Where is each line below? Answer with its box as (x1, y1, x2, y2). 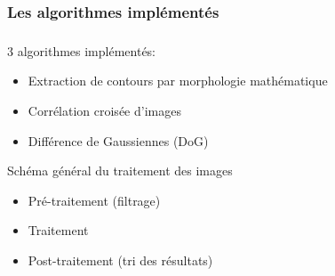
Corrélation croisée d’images (28, 101, 181, 119)
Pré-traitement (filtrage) (28, 191, 161, 209)
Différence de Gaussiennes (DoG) (28, 131, 209, 150)
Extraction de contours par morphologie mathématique (28, 71, 328, 90)
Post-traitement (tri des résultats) (28, 250, 213, 269)
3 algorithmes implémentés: (7, 41, 156, 60)
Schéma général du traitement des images (7, 161, 233, 180)
